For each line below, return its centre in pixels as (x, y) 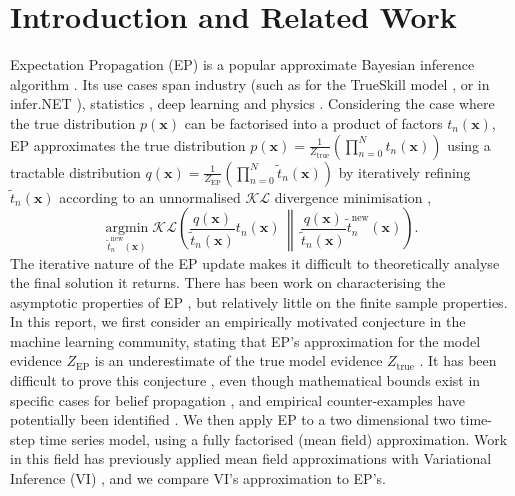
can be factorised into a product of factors (313, 122)
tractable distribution (75, 171)
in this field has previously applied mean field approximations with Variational (251, 458)
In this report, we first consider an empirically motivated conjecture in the (238, 321)
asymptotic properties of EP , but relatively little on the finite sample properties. (259, 301)
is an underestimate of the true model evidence (238, 360)
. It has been (458, 360)
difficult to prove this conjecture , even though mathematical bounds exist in (245, 380)
